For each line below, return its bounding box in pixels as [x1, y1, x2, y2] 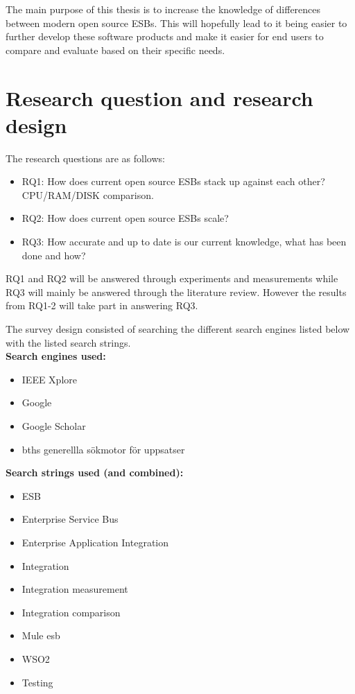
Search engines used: [6, 349, 106, 363]
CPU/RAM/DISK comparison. [21, 187, 154, 202]
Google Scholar [21, 419, 86, 433]
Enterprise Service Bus [21, 512, 119, 526]
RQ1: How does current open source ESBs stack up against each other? [21, 174, 325, 189]
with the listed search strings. [6, 335, 131, 349]
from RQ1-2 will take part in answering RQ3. [6, 298, 198, 313]
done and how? [21, 248, 86, 262]
